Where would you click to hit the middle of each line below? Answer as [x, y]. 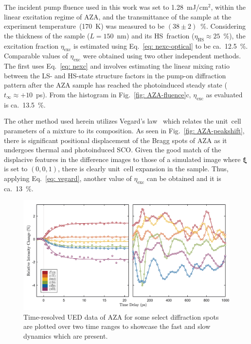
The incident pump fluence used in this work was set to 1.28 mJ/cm [106, 7]
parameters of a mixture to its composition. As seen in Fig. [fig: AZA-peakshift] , [124, 130]
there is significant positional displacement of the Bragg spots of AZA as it [116, 140]
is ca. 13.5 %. [25, 104]
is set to [16, 169]
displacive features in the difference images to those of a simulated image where [122, 159]
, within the [228, 7]
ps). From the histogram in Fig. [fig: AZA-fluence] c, [114, 94]
